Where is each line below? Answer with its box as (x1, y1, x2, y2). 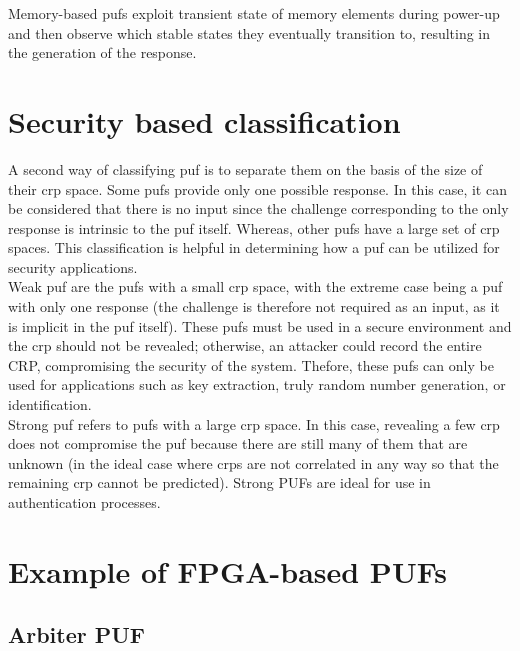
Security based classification (8, 100, 401, 141)
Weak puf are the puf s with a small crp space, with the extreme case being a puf (8, 276, 503, 297)
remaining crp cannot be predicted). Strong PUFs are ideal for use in (8, 472, 431, 493)
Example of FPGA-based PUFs (8, 550, 447, 591)
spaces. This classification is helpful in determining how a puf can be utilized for (8, 237, 500, 258)
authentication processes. (8, 492, 161, 512)
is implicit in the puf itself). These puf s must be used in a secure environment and (8, 315, 512, 336)
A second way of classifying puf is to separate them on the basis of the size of (8, 158, 483, 179)
